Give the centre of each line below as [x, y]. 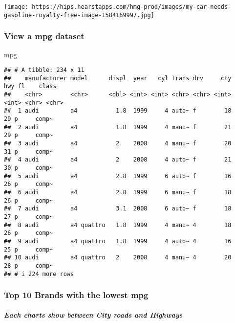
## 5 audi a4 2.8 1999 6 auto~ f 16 [118, 176]
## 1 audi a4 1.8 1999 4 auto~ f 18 [118, 111]
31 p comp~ [29, 151]
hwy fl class [30, 86]
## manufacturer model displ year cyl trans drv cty [118, 78]
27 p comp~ [29, 217]
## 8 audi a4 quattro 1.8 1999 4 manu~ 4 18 [118, 225]
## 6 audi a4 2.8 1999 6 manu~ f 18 [118, 192]
